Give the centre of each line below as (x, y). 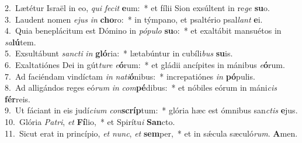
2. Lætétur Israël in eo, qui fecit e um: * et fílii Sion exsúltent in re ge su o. (137, 8)
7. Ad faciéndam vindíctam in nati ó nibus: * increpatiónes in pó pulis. (130, 76)
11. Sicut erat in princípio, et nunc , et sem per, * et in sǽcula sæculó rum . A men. (151, 133)
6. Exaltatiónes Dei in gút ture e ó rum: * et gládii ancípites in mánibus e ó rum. (145, 64)
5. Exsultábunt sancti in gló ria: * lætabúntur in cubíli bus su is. (119, 53)
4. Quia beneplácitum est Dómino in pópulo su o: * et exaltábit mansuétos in (143, 31)
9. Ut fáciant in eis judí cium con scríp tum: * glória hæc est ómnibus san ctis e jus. (151, 110)
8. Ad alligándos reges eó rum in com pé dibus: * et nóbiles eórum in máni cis (141, 87)
